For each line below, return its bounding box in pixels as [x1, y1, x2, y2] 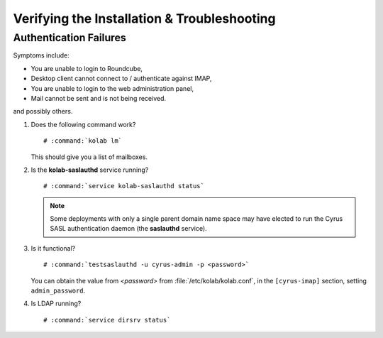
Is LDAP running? [30, 299, 82, 308]
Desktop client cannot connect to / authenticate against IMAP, [30, 75, 212, 83]
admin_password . [30, 286, 86, 295]
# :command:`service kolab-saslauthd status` [43, 182, 205, 190]
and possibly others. [13, 107, 73, 116]
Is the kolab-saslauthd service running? [30, 165, 149, 174]
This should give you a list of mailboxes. [30, 153, 148, 161]
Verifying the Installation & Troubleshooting [13, 11, 276, 26]
